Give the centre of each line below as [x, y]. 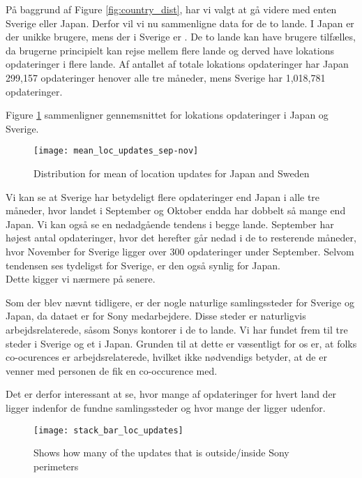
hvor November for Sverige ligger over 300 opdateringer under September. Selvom [180, 251]
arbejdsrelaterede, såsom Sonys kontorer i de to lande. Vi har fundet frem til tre [177, 329]
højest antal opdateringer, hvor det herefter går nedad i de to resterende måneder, [181, 238]
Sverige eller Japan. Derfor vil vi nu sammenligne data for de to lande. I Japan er [180, 23]
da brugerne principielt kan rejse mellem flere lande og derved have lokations [170, 50]
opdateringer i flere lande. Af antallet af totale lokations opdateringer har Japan [177, 64]
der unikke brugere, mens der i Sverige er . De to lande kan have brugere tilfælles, [181, 37]
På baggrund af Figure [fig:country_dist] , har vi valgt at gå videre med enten [171, 9]
